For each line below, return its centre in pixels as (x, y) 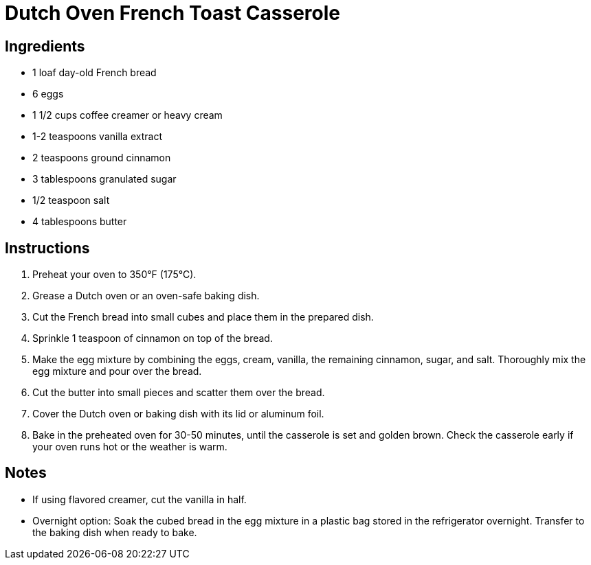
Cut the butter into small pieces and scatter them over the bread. (179, 393)
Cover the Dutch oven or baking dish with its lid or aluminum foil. (178, 414)
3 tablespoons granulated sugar (104, 179)
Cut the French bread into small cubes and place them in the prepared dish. (203, 317)
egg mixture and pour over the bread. (117, 371)
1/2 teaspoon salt (71, 200)
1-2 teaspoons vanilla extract (98, 137)
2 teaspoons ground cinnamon (102, 158)
